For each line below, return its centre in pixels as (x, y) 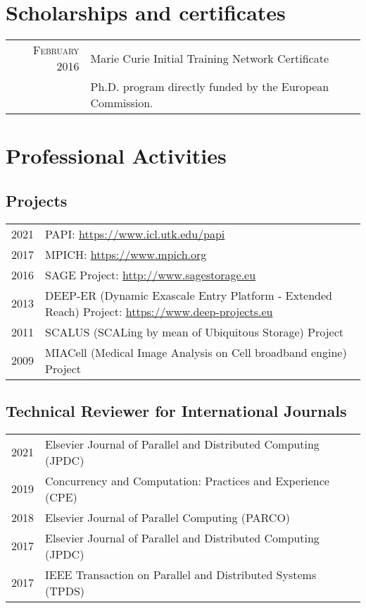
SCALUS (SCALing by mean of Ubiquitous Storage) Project (195, 332)
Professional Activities (116, 156)
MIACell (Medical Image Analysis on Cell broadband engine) (196, 352)
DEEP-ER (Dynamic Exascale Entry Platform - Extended (189, 295)
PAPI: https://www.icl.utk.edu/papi (135, 233)
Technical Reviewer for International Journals (176, 411)
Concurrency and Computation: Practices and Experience (187, 480)
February (56, 50)
